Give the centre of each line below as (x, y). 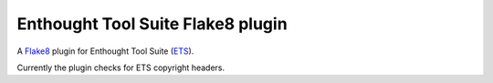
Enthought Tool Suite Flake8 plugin (152, 24)
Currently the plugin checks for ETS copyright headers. (121, 67)
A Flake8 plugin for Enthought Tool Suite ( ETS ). (105, 51)
